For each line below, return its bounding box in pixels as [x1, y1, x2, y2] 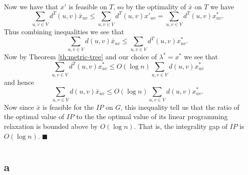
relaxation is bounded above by [4, 121, 98, 131]
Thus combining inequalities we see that [4, 26, 124, 37]
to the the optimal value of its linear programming [76, 111, 228, 122]
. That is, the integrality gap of [134, 121, 228, 131]
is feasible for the [42, 101, 94, 112]
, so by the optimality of [113, 1, 186, 11]
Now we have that [4, 1, 58, 11]
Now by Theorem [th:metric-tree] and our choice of [4, 51, 157, 62]
